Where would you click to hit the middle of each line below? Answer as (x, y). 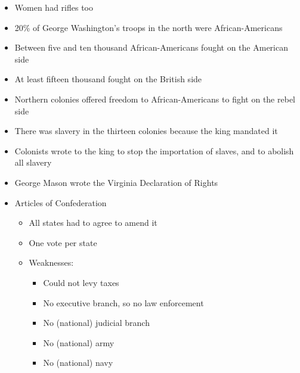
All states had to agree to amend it (93, 223)
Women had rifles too (54, 7)
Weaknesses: (51, 262)
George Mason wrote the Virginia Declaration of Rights (116, 182)
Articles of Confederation (61, 202)
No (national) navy (78, 363)
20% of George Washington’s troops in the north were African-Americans (149, 27)
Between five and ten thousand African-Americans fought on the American (151, 47)
